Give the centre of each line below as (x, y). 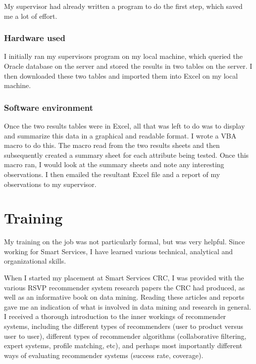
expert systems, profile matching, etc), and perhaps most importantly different (123, 345)
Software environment (49, 107)
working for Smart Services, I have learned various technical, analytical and (119, 251)
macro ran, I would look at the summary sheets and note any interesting (114, 164)
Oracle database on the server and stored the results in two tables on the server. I (128, 66)
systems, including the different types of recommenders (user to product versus (124, 326)
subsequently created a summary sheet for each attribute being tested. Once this (127, 155)
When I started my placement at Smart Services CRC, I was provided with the (124, 278)
